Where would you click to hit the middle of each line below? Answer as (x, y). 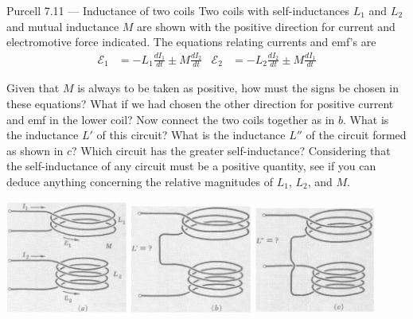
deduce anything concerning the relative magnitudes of (140, 181)
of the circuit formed (356, 135)
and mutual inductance (63, 26)
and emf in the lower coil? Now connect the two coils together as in (171, 119)
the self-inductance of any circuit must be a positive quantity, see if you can (191, 166)
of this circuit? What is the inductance (191, 135)
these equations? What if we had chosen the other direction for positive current (200, 103)
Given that (33, 88)
